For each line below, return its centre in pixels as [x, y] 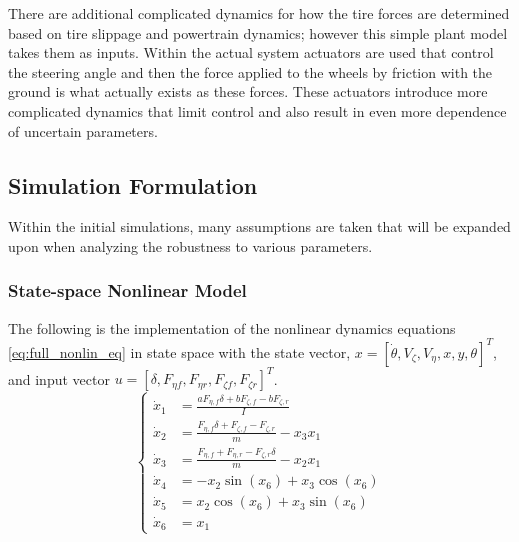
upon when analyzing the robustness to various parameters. [190, 245]
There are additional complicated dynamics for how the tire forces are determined [259, 13]
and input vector [59, 378]
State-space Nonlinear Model [127, 290]
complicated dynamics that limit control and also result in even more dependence [257, 110]
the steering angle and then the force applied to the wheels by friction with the [250, 71]
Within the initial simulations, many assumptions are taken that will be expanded [259, 226]
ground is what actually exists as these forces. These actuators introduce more [248, 91]
